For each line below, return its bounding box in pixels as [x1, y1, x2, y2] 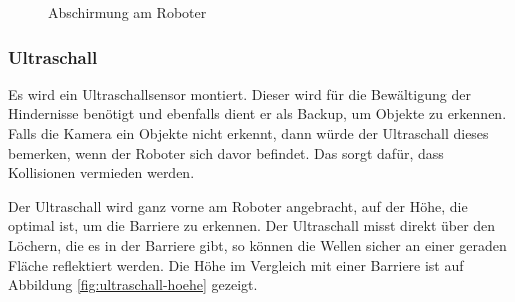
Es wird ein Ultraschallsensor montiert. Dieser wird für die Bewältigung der [8, 83, 471, 104]
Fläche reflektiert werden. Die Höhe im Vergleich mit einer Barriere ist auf [8, 254, 464, 275]
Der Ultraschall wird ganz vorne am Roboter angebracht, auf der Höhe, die [8, 195, 468, 216]
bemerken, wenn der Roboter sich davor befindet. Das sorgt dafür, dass [8, 142, 444, 163]
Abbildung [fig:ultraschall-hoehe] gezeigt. [8, 274, 258, 295]
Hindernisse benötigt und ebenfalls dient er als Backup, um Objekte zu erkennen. [8, 103, 507, 124]
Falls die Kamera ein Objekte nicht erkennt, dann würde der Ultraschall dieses [8, 123, 489, 143]
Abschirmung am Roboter [48, 2, 207, 22]
